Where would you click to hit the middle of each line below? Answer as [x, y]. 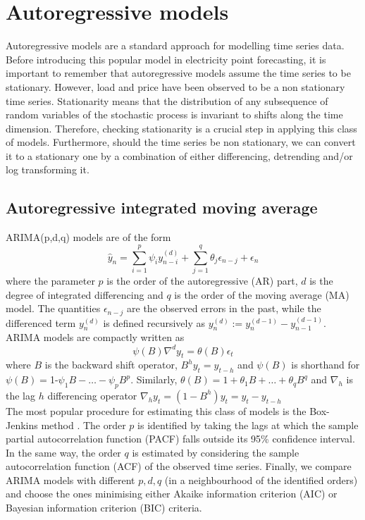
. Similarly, [154, 379]
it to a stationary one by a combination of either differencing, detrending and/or [179, 155]
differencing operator [92, 395]
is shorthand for [326, 365]
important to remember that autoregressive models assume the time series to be [178, 73]
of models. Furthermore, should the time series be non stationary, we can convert [181, 142]
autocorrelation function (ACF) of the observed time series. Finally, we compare [179, 466]
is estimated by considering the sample [216, 452]
